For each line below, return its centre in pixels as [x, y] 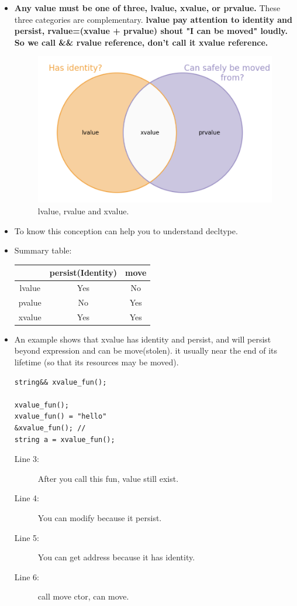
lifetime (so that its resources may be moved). [96, 362]
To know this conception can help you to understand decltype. [126, 230]
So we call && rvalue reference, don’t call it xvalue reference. [141, 42]
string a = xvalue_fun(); [65, 439]
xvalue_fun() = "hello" [61, 417]
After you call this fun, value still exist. [108, 478]
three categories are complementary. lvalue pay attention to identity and [153, 19]
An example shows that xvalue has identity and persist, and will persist [143, 339]
